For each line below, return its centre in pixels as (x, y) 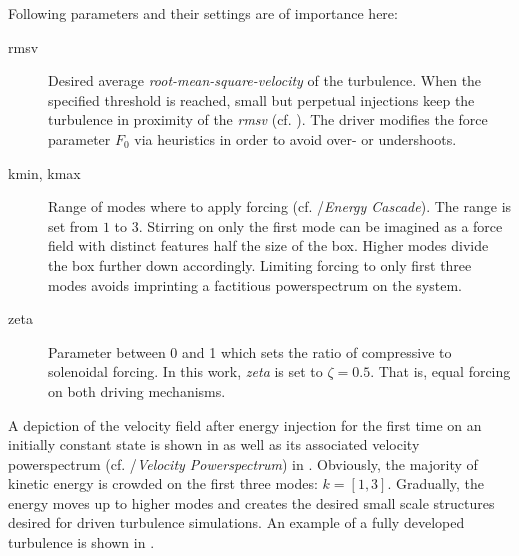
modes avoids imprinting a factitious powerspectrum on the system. (255, 284)
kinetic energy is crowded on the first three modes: (163, 483)
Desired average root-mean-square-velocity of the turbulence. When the (265, 80)
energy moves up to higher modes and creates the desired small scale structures (251, 502)
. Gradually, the (436, 483)
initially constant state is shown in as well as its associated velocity (214, 444)
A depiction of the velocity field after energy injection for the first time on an (245, 424)
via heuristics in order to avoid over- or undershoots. (295, 138)
